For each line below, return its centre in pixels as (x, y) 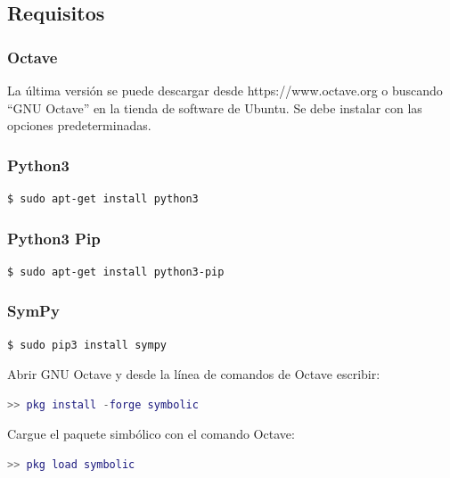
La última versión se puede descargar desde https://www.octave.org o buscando (225, 90)
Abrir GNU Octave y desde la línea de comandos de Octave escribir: (194, 374)
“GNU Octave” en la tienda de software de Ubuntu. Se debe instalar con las (215, 107)
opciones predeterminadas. (79, 125)
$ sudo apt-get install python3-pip (116, 272)
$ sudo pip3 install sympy (87, 345)
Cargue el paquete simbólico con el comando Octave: (151, 434)
